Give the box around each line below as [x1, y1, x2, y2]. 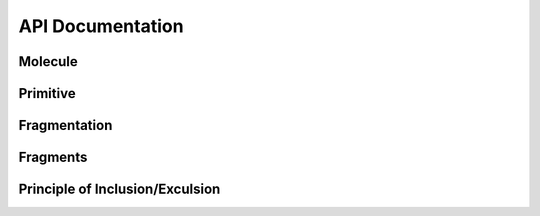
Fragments [18, 149, 88, 166]
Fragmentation [18, 117, 113, 134]
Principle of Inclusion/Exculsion [18, 181, 221, 198]
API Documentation [18, 15, 184, 37]
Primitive [18, 85, 76, 102]
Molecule [18, 53, 79, 70]
